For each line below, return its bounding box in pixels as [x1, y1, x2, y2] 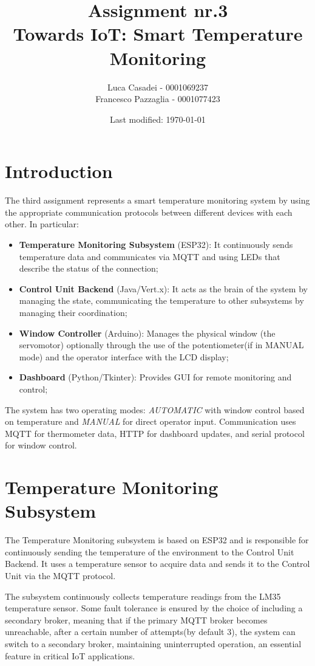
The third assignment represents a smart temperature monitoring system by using [5, 194, 310, 207]
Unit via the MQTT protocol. [5, 569, 116, 582]
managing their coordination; [19, 306, 127, 318]
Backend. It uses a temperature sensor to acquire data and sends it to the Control [5, 557, 310, 570]
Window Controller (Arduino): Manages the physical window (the [19, 326, 276, 339]
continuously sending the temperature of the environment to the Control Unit [5, 545, 294, 558]
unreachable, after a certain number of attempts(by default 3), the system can [5, 625, 296, 638]
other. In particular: [5, 218, 79, 230]
